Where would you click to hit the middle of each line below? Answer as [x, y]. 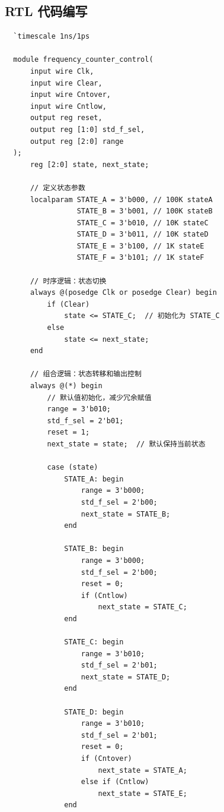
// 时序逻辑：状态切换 [68, 281]
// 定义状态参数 [57, 188]
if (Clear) [68, 304]
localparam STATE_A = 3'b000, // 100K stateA [121, 199]
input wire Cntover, [70, 95]
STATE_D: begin [94, 712]
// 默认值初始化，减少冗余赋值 [99, 397]
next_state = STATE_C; [143, 607]
